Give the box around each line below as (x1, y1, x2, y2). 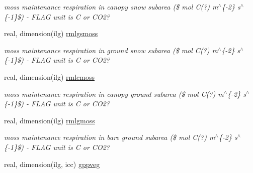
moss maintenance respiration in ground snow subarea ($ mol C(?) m (4, 45, 218, 55)
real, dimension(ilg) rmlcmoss (4, 71, 95, 82)
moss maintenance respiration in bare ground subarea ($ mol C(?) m (4, 132, 215, 142)
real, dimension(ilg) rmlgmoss (4, 115, 95, 125)
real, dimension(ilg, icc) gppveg (4, 158, 100, 169)
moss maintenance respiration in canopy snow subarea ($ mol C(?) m (4, 2, 218, 12)
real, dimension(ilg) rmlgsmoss (4, 28, 98, 39)
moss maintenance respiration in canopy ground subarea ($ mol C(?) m (4, 88, 224, 99)
